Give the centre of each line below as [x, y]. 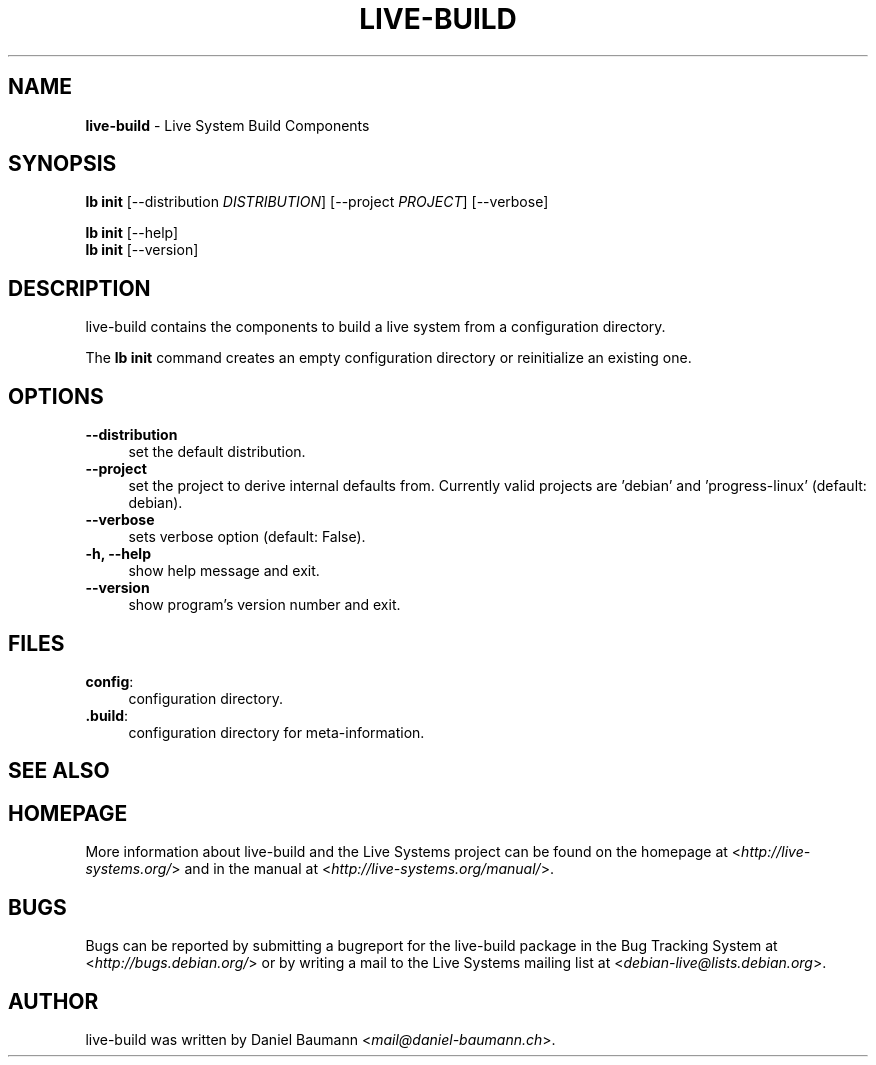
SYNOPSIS [62, 164]
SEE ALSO [59, 771]
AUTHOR [53, 1001]
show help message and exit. [224, 571]
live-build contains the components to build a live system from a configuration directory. [375, 327]
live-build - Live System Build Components [227, 125]
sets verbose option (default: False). [247, 537]
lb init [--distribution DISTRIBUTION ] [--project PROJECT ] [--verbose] [317, 202]
